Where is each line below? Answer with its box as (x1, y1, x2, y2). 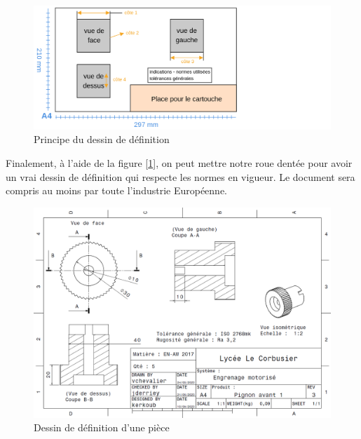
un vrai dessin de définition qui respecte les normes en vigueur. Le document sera (6, 169, 355, 184)
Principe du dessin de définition (34, 132, 170, 147)
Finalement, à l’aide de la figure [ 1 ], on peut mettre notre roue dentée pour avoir (6, 155, 353, 170)
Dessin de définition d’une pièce (34, 420, 170, 435)
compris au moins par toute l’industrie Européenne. (6, 183, 228, 198)
